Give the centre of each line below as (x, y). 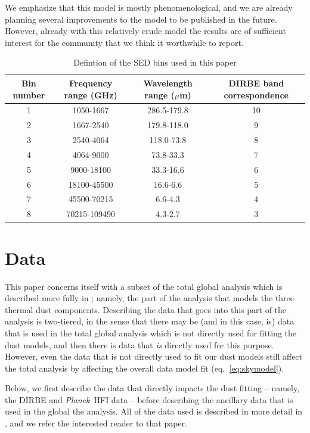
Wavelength (168, 83)
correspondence (256, 95)
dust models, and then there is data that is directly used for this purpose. (139, 344)
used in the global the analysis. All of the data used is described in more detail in (154, 411)
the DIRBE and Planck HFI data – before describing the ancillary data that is (149, 399)
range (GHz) (91, 95)
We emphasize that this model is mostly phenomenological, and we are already (149, 7)
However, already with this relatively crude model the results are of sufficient (145, 31)
